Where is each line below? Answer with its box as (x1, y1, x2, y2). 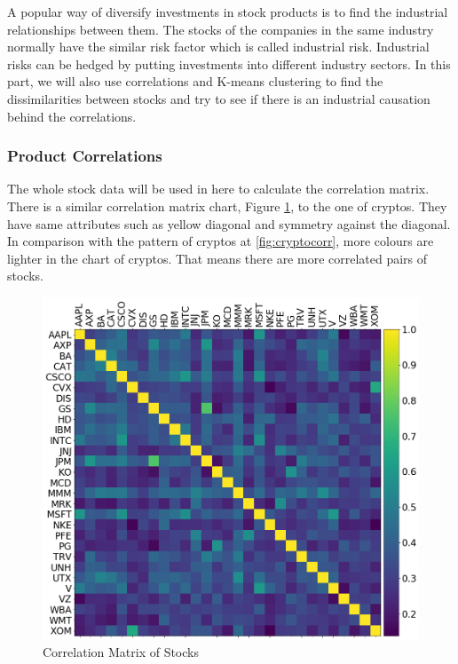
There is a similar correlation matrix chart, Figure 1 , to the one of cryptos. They (7, 196, 447, 215)
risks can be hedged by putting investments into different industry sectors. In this (7, 54, 451, 73)
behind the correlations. (7, 107, 137, 125)
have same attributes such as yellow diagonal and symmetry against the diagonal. (7, 214, 451, 233)
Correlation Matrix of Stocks (43, 643, 199, 661)
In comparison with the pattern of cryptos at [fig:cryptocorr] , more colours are (7, 232, 434, 250)
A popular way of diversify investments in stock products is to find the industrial (7, 3, 448, 20)
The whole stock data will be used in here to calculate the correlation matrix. (7, 179, 430, 198)
